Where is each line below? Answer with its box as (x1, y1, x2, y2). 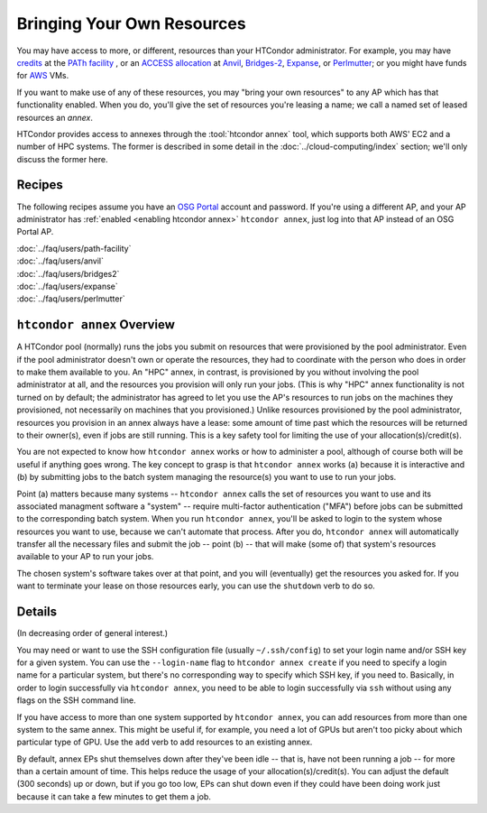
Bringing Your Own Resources (16, 14, 247, 33)
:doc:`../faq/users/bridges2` (16, 268, 120, 279)
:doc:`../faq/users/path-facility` (16, 243, 132, 254)
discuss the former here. (16, 153, 108, 164)
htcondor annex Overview (16, 317, 176, 333)
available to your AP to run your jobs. (16, 551, 154, 562)
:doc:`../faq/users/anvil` (16, 255, 104, 266)
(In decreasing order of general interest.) (16, 628, 169, 639)
